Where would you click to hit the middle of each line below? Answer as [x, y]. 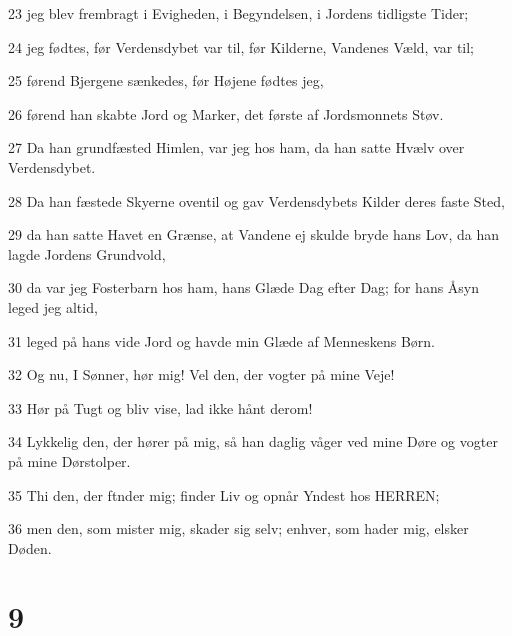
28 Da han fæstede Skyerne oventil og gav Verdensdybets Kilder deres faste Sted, [256, 200]
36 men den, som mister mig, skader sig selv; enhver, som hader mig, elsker [238, 528]
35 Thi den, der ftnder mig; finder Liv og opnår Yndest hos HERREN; [224, 494]
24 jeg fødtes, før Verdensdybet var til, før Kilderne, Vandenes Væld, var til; [241, 46]
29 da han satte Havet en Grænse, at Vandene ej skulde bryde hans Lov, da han [254, 234]
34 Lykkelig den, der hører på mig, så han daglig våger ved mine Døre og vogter [253, 441]
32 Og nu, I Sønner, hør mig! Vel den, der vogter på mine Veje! [201, 374]
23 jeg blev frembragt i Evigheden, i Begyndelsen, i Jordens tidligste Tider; [238, 13]
